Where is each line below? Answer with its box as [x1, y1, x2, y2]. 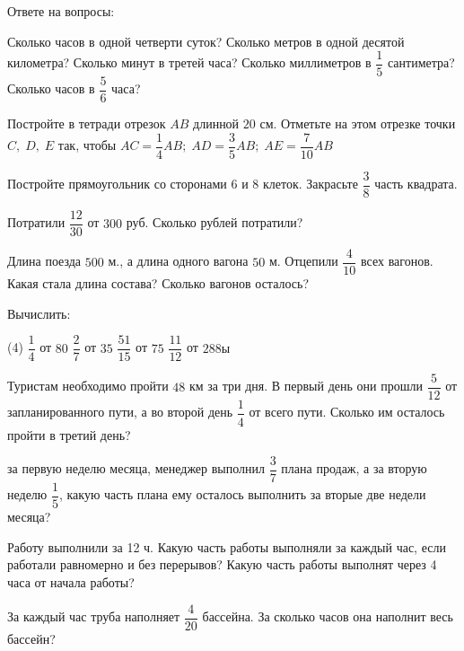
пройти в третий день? [7, 425, 131, 444]
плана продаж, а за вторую [281, 459, 427, 478]
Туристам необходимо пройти [7, 376, 169, 395]
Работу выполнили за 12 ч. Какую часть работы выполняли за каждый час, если [7, 537, 446, 556]
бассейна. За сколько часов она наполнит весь [202, 607, 453, 626]
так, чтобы [57, 136, 117, 154]
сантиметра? [387, 53, 455, 72]
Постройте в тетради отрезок [7, 114, 166, 133]
